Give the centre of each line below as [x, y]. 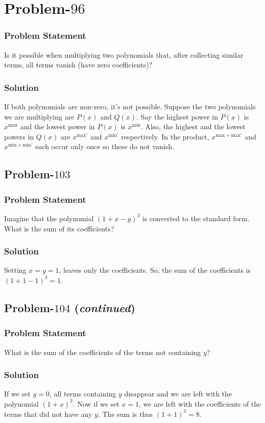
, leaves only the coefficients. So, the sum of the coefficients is [155, 270]
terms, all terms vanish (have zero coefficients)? [78, 65]
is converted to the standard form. [196, 218]
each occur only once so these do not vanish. [105, 146]
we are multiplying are [39, 116]
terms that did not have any [48, 414]
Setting [15, 270]
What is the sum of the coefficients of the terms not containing [103, 352]
